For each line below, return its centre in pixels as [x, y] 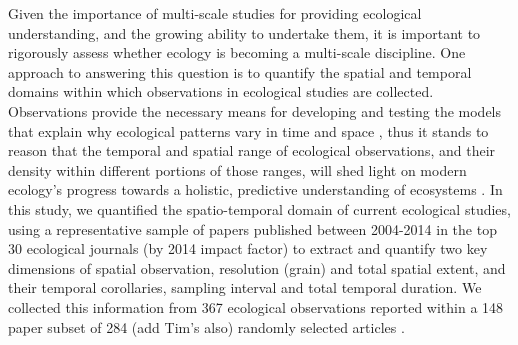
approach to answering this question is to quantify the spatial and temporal [240, 71]
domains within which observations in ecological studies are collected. [221, 91]
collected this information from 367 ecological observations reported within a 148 [256, 306]
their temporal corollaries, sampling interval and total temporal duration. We [245, 287]
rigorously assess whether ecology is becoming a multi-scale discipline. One [237, 52]
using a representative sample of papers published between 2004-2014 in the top [252, 228]
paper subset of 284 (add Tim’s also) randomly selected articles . [206, 326]
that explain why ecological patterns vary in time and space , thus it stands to [248, 130]
